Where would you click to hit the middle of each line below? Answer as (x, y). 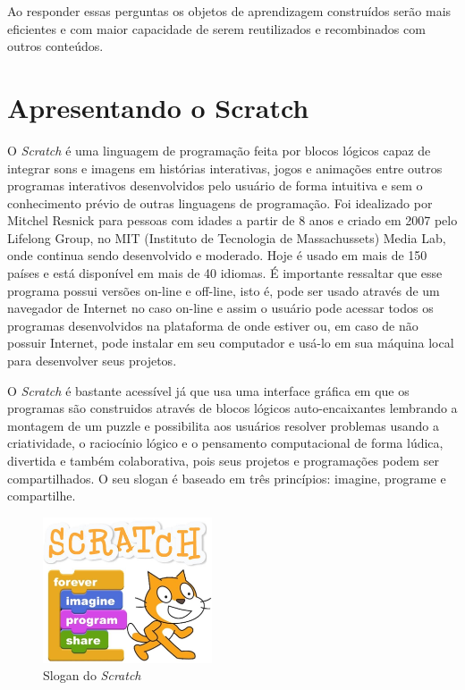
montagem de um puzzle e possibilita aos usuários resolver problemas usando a (223, 425)
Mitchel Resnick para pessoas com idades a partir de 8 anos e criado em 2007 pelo (232, 220)
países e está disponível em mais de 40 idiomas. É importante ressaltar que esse (225, 273)
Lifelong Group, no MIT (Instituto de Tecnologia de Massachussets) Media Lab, (227, 237)
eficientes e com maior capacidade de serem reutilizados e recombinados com (216, 28)
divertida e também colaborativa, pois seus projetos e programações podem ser (223, 460)
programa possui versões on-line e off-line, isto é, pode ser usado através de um (224, 290)
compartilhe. (42, 496)
